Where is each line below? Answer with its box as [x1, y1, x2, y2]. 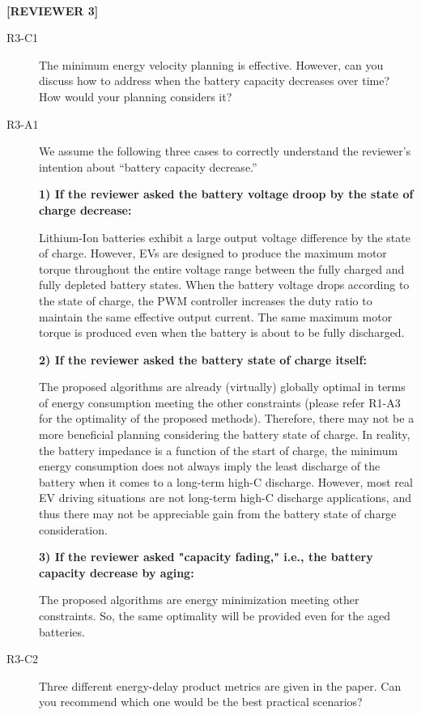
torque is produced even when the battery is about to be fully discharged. [39, 324, 405, 341]
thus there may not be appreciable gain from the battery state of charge [39, 505, 397, 522]
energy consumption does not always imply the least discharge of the [39, 458, 381, 475]
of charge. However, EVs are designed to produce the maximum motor [39, 245, 387, 262]
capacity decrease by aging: [39, 564, 194, 581]
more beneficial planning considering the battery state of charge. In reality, [39, 426, 410, 443]
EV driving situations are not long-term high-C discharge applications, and [39, 489, 411, 506]
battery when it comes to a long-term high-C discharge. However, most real [39, 473, 413, 490]
